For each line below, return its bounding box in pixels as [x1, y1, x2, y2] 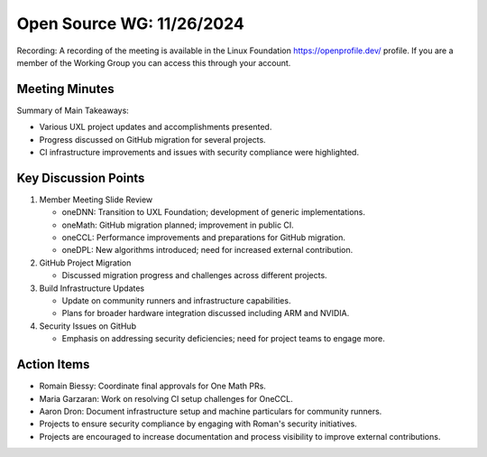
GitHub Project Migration [39, 257, 132, 268]
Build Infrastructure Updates [39, 283, 145, 294]
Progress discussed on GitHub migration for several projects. [39, 134, 266, 145]
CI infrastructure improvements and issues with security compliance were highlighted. [39, 147, 360, 158]
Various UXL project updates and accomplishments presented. [39, 122, 272, 133]
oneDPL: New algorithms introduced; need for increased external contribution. [61, 245, 354, 256]
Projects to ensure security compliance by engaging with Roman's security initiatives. [39, 418, 358, 429]
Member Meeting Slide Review [39, 194, 153, 205]
